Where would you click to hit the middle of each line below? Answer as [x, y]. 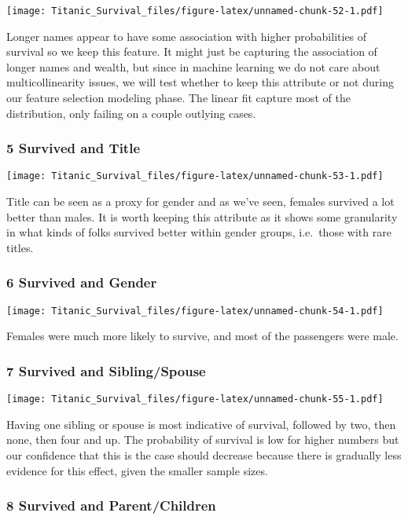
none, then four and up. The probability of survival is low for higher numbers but [203, 439]
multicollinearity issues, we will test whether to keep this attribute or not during [200, 82]
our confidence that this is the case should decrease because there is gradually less [204, 455]
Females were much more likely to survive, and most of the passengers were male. [202, 336]
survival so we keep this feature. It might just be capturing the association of [192, 51]
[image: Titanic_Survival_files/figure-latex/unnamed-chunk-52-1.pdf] [195, 11]
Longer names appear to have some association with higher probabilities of [187, 36]
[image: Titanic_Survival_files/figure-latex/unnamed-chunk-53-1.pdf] [195, 176]
